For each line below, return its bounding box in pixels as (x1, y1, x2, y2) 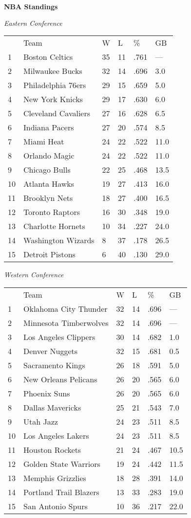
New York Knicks (23, 93, 83, 105)
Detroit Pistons (23, 249, 76, 260)
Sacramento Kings (23, 359, 85, 371)
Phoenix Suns (23, 387, 70, 399)
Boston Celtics (23, 51, 73, 63)
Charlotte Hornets (23, 220, 85, 232)
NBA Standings (4, 1, 58, 11)
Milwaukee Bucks (23, 65, 82, 77)
